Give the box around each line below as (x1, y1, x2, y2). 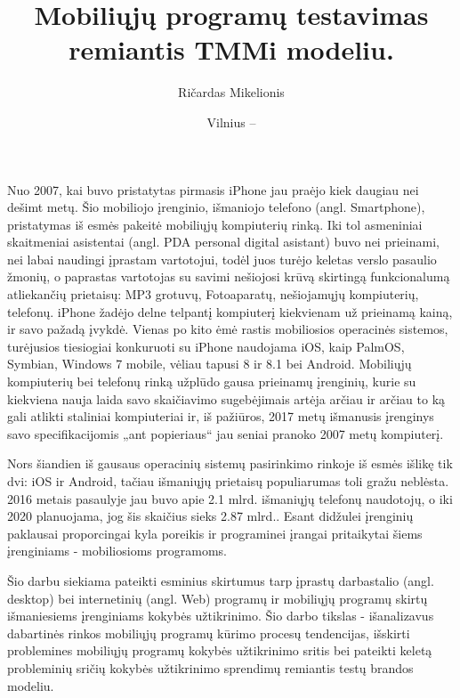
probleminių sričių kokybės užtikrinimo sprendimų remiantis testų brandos (7, 658, 414, 677)
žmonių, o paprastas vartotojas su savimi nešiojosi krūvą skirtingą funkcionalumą (7, 267, 450, 286)
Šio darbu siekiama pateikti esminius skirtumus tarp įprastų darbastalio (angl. (7, 571, 434, 589)
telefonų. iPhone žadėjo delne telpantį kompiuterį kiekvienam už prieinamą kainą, (7, 302, 453, 321)
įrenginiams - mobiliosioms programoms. (7, 541, 227, 560)
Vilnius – (206, 112, 256, 131)
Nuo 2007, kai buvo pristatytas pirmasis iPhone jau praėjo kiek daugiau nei (7, 180, 419, 199)
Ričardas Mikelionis (178, 83, 285, 101)
